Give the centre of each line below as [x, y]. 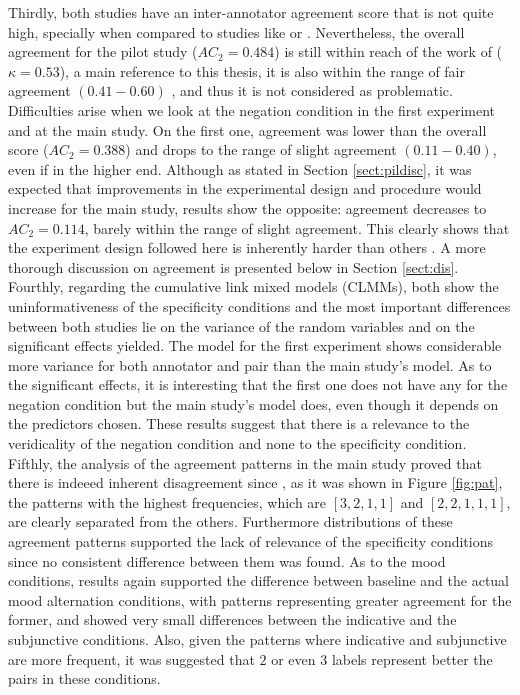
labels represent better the [412, 658]
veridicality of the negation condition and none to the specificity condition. [237, 443]
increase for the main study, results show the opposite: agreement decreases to [247, 207]
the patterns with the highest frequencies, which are [167, 501]
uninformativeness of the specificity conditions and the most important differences [259, 305]
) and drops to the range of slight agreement [261, 149]
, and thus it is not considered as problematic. [312, 90]
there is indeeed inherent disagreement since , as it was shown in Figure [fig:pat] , [255, 482]
